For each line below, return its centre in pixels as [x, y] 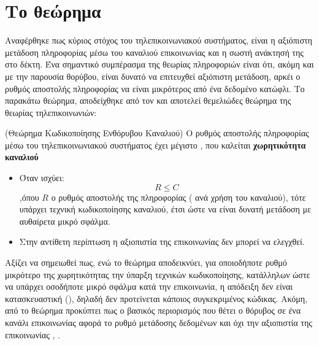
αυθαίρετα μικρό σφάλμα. [65, 221]
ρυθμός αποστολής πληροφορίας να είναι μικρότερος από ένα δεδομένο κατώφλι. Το [155, 88]
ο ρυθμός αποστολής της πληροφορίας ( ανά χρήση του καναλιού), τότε [179, 197]
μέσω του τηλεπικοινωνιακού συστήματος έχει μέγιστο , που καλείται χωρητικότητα [156, 145]
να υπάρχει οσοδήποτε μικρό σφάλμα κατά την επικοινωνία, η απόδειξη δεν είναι [149, 286]
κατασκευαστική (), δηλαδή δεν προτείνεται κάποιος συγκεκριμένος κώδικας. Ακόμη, [156, 298]
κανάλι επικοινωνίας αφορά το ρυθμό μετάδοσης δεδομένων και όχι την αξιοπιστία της [159, 322]
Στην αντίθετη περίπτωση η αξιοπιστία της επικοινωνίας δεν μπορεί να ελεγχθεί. [162, 242]
